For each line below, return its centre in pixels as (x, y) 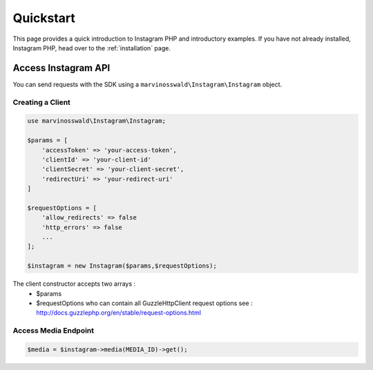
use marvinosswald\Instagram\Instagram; (96, 121)
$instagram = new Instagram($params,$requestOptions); (122, 266)
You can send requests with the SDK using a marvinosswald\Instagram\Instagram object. (147, 84)
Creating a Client (41, 102)
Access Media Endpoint (54, 331)
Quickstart (44, 18)
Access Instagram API (61, 68)
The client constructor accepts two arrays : (74, 284)
